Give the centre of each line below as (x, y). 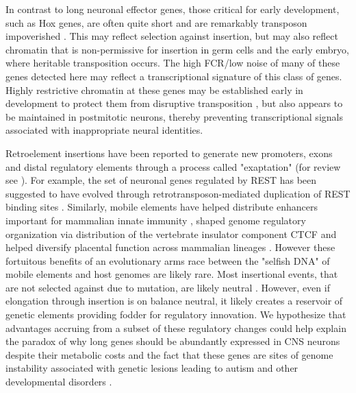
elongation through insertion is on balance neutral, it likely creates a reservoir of (174, 301)
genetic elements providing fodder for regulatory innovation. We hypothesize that (176, 314)
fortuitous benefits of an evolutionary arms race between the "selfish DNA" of (168, 260)
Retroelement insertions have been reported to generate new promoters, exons (169, 153)
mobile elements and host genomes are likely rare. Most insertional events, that (172, 274)
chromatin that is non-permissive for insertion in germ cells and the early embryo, (177, 49)
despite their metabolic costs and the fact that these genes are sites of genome (169, 354)
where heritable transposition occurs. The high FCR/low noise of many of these (173, 63)
